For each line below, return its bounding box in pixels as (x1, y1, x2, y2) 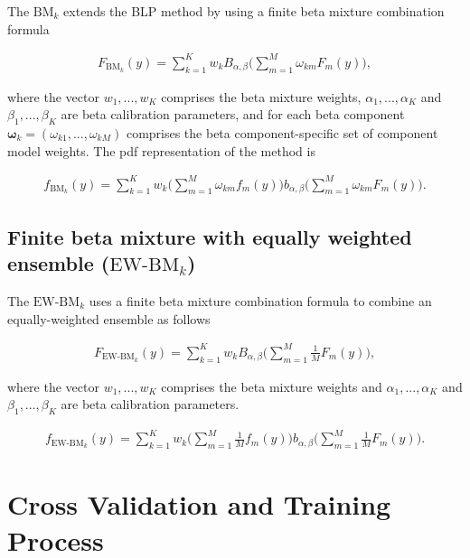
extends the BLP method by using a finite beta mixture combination (63, 2, 445, 20)
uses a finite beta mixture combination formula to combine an (89, 292, 432, 311)
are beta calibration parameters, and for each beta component (61, 105, 405, 124)
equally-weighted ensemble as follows (7, 309, 211, 328)
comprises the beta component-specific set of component (126, 123, 438, 142)
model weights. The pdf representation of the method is (7, 141, 315, 160)
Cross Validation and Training (7, 486, 391, 523)
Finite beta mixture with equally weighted (7, 222, 412, 250)
